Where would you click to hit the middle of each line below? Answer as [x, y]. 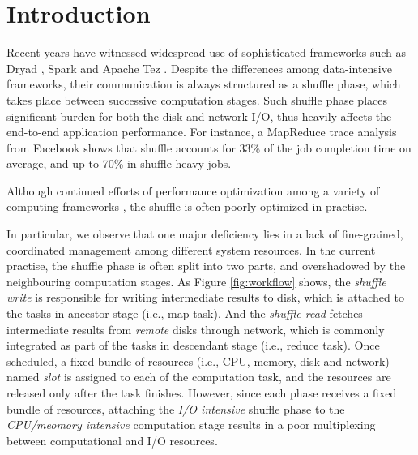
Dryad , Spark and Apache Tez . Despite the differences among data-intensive [199, 68]
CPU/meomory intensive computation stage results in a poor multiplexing [191, 425]
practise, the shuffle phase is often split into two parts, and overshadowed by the [206, 266]
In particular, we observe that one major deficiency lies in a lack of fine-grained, [205, 234]
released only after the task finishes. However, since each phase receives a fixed [202, 393]
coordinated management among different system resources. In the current [191, 249]
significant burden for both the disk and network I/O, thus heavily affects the [199, 116]
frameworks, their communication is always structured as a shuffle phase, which [204, 84]
